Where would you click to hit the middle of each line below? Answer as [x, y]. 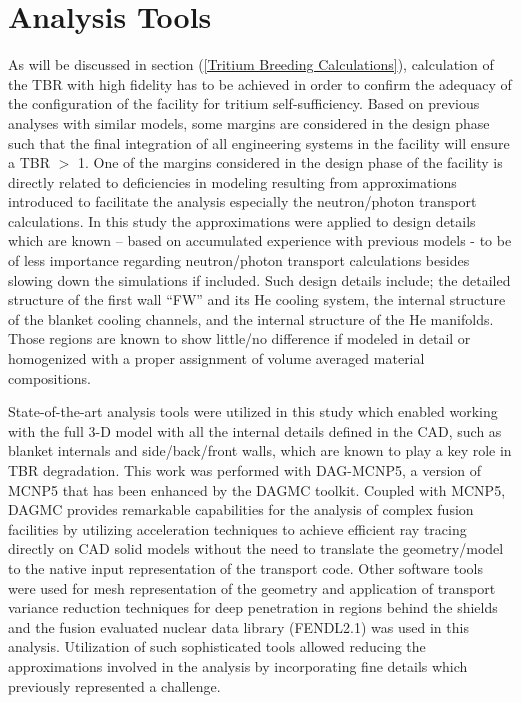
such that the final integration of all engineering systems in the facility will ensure [259, 142]
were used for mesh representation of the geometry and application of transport [252, 587]
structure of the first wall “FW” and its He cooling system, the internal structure [257, 299]
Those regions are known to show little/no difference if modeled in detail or [239, 338]
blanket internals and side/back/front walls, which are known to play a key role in [260, 450]
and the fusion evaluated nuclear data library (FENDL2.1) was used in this [238, 626]
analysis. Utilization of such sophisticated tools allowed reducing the [217, 646]
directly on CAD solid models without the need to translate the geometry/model [256, 548]
